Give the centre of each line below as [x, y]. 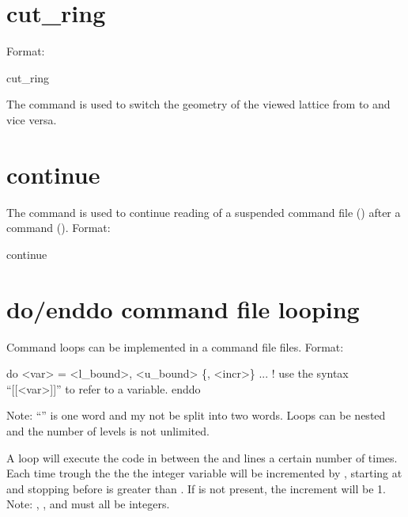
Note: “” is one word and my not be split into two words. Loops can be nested [196, 415]
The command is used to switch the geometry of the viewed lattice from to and [198, 104]
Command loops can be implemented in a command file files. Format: [175, 346]
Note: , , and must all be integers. [88, 504]
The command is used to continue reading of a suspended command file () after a [204, 212]
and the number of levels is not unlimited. [108, 430]
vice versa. [32, 119]
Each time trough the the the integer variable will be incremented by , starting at [204, 473]
